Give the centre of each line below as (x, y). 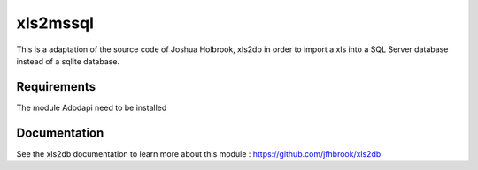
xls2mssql (55, 23)
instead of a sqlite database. (68, 61)
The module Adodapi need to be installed (92, 107)
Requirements (56, 87)
